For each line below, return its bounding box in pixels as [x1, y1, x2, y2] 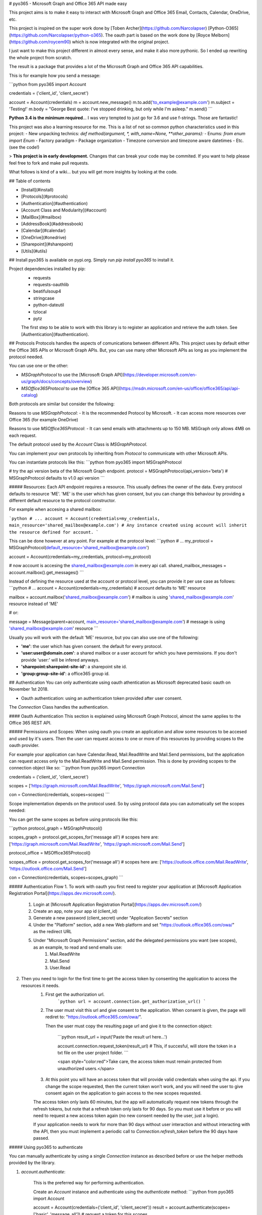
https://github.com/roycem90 [10, 39, 70, 45]
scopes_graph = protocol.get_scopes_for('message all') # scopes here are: [9, 834, 159, 840]
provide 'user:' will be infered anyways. [21, 657, 99, 663]
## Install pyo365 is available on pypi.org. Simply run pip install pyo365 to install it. [9, 257, 175, 262]
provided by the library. [9, 1160, 56, 1166]
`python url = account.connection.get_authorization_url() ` [57, 999, 206, 1004]
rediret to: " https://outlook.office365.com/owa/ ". [45, 1014, 142, 1020]
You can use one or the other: [9, 363, 69, 369]
